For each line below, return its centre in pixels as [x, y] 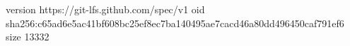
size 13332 [28, 37]
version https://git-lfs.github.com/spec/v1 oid [105, 9]
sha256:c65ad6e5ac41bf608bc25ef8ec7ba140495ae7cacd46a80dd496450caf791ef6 [175, 23]
